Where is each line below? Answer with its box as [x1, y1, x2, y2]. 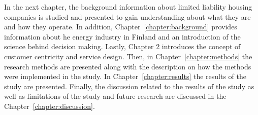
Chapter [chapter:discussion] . [4, 100, 95, 111]
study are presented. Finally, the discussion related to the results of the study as [4, 81, 254, 91]
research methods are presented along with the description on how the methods [4, 61, 251, 71]
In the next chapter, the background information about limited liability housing [4, 2, 252, 12]
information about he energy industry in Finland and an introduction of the [4, 31, 241, 42]
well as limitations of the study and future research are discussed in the [4, 91, 227, 101]
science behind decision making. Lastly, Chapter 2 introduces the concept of [4, 41, 241, 52]
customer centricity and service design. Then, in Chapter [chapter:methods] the [4, 51, 252, 61]
